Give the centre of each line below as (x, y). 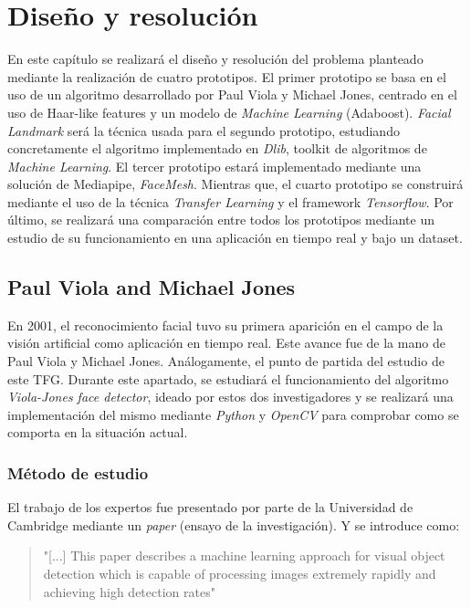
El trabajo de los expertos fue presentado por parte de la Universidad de (210, 507)
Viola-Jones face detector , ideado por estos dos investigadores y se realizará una (230, 397)
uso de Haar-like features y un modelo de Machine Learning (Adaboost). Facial (229, 112)
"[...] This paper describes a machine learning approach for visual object (244, 556)
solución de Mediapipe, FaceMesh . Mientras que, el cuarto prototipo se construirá (235, 184)
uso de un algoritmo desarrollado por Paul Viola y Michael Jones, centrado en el (232, 94)
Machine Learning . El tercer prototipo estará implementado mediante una (215, 166)
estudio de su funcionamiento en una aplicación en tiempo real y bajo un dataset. (235, 238)
